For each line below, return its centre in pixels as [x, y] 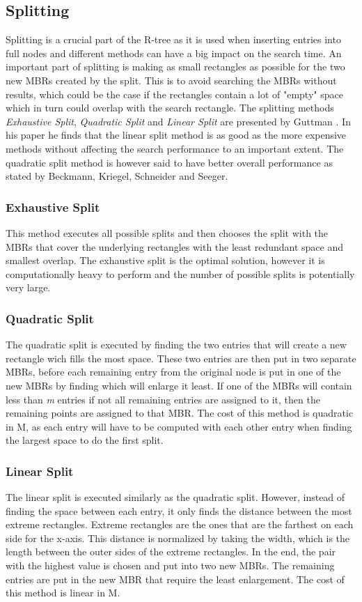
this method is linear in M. [63, 593]
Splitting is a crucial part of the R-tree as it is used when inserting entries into [173, 39]
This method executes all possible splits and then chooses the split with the [167, 232]
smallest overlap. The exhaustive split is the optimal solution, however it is [165, 260]
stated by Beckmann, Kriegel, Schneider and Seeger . [117, 176]
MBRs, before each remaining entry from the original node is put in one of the [173, 372]
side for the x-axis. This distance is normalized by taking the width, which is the [178, 538]
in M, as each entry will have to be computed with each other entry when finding [179, 426]
